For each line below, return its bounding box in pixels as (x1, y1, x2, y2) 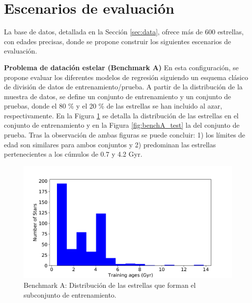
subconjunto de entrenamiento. (24, 289, 116, 300)
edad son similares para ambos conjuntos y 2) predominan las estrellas (4, 139, 216, 149)
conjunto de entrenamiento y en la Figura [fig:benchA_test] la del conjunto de (4, 120, 240, 130)
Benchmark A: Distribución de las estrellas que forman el (24, 280, 196, 290)
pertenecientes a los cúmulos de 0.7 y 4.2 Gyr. (4, 149, 142, 159)
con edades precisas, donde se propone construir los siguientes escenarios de (4, 36, 231, 46)
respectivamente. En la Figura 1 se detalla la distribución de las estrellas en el (4, 110, 239, 120)
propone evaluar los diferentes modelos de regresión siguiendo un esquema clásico (4, 72, 248, 82)
